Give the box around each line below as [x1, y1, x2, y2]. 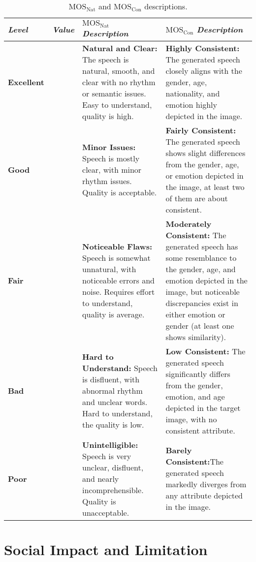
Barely [165, 444, 192, 456]
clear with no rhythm [82, 76, 156, 88]
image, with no [165, 413, 217, 425]
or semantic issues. [82, 87, 146, 99]
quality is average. [82, 308, 145, 320]
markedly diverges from [165, 478, 247, 490]
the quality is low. [82, 419, 144, 431]
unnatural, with [82, 263, 136, 275]
